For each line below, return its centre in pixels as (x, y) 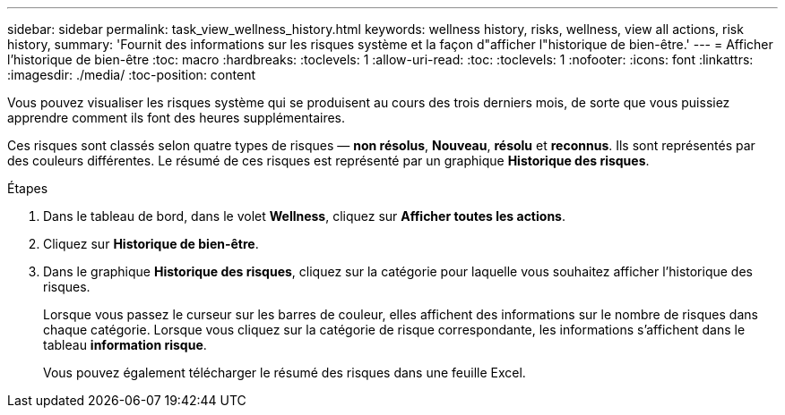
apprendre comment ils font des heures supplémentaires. (177, 118)
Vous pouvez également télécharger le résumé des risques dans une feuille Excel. (285, 373)
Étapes (28, 188)
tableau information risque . (125, 345)
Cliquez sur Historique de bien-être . (151, 244)
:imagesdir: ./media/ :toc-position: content (131, 75)
